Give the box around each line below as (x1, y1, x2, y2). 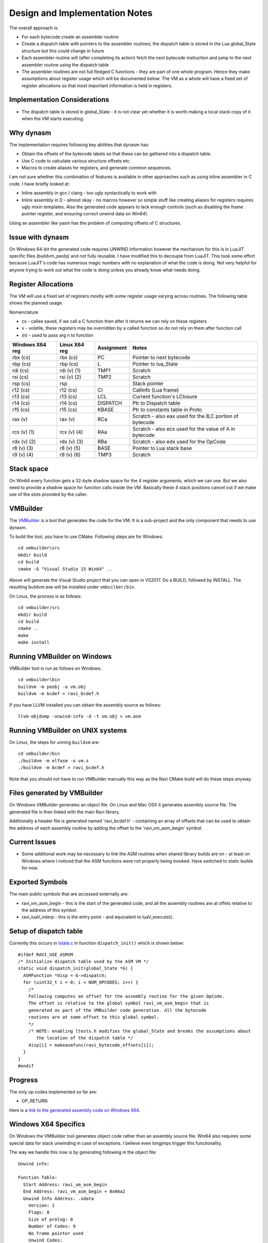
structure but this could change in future (21, 48, 104, 54)
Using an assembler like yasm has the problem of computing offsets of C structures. (9, 220, 182, 226)
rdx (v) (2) (12, 438, 36, 445)
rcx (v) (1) (12, 429, 35, 436)
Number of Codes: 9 (28, 1224, 76, 1229)
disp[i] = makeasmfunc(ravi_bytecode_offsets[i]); (28, 1042, 154, 1048)
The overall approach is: (9, 25, 59, 31)
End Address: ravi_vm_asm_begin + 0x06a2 (23, 1189, 126, 1194)
